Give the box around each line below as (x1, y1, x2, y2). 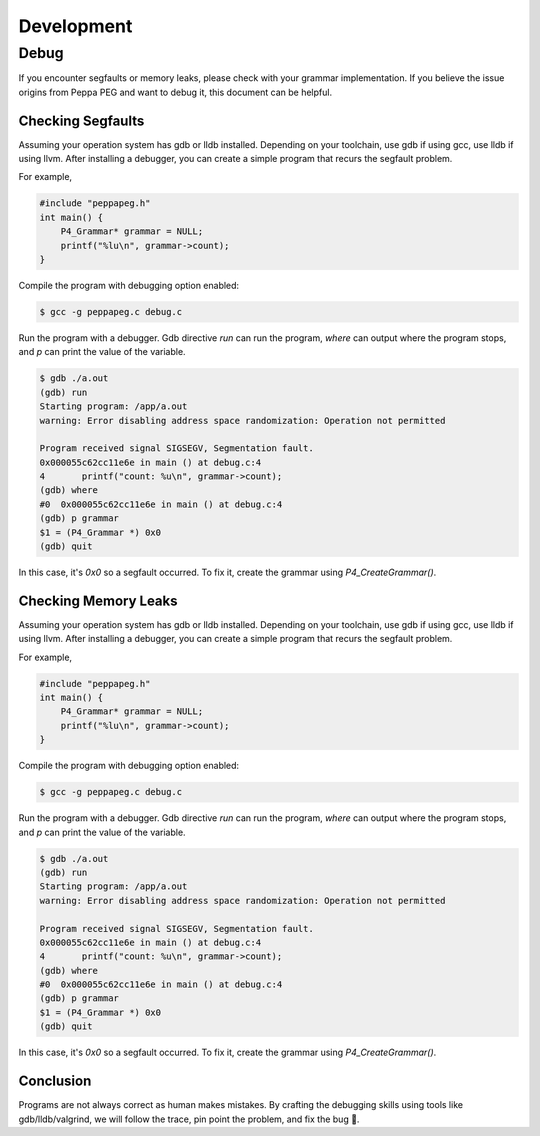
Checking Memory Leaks (18, 592, 178, 609)
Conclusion (18, 1073, 92, 1090)
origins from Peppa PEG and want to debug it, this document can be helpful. (18, 86, 333, 98)
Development (18, 15, 133, 37)
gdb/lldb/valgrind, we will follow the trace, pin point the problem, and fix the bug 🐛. (18, 1113, 360, 1125)
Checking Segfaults (18, 112, 145, 129)
